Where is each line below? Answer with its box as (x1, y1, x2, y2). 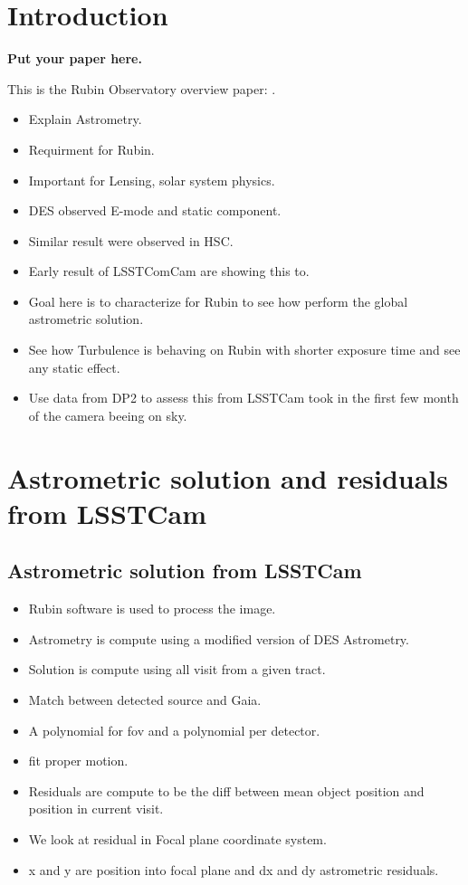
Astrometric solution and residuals (7, 459, 448, 496)
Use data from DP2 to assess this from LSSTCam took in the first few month (28, 388, 459, 407)
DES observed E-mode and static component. (28, 201, 282, 220)
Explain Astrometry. (28, 109, 142, 128)
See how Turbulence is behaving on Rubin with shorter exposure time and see (28, 340, 461, 359)
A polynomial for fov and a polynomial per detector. (28, 720, 320, 739)
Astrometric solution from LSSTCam (7, 557, 362, 585)
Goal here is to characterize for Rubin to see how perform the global (28, 291, 408, 310)
